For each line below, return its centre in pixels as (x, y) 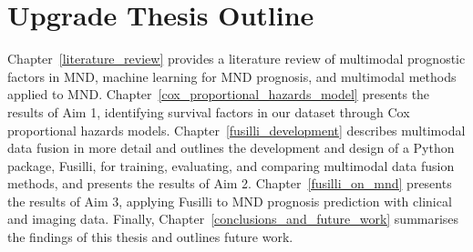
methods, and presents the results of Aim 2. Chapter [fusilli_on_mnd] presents (230, 183)
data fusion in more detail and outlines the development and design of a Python (231, 148)
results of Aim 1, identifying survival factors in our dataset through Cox (209, 111)
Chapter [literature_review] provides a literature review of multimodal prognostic (236, 59)
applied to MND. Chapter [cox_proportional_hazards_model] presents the (219, 94)
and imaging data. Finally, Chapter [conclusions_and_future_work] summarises (233, 219)
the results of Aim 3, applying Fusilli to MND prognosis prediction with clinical (230, 201)
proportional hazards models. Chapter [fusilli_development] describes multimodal (236, 130)
